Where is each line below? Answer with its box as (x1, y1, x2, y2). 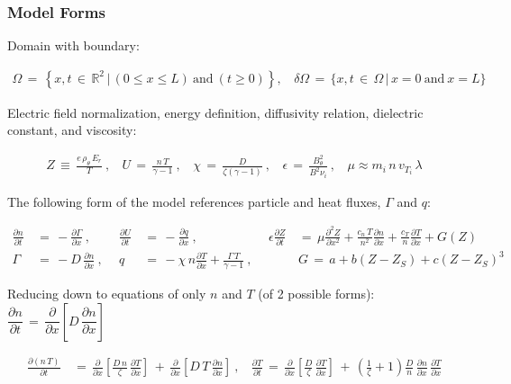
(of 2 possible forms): (258, 284, 375, 303)
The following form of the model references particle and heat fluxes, (7, 192, 381, 210)
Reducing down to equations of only (7, 284, 206, 303)
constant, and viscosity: (7, 121, 137, 139)
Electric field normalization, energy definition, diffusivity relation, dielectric (7, 103, 424, 121)
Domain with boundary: (7, 36, 140, 55)
